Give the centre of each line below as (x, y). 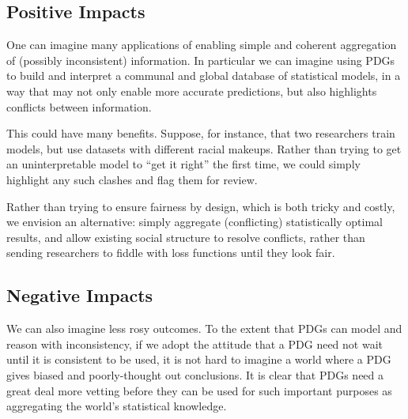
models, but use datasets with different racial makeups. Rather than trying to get (204, 148)
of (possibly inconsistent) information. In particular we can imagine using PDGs (201, 60)
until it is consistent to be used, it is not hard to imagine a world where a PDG (199, 359)
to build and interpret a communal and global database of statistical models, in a (204, 75)
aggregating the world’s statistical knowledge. (117, 406)
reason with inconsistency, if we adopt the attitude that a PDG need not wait (195, 344)
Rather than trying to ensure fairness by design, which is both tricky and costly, (201, 206)
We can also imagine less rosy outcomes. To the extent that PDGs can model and (204, 328)
